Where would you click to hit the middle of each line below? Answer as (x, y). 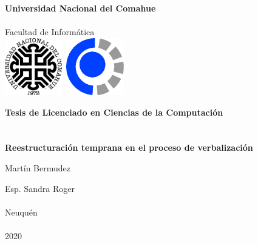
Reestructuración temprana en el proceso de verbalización (129, 147)
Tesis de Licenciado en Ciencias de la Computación (114, 112)
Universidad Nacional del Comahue (80, 8)
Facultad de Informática (50, 31)
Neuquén (21, 212)
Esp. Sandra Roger (40, 188)
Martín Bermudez (38, 168)
